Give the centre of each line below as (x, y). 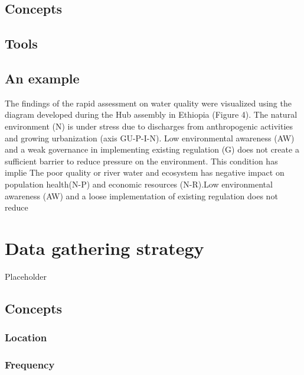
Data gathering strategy (104, 248)
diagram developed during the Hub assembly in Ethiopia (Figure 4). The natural (151, 114)
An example (42, 78)
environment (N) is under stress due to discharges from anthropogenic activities (149, 126)
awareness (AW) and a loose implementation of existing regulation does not (141, 195)
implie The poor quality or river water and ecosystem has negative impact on (145, 172)
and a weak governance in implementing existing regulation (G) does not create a (152, 149)
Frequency (30, 364)
